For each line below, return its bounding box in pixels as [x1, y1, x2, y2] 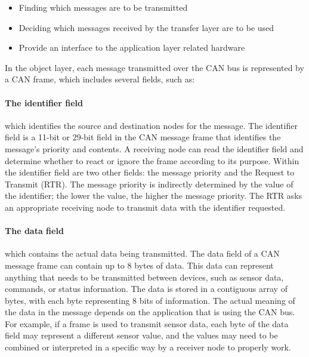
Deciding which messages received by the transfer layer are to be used [18, 21, 274, 33]
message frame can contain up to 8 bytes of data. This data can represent [5, 258, 274, 271]
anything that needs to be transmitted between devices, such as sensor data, [5, 270, 284, 283]
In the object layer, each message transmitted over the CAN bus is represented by [5, 61, 304, 73]
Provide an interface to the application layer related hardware [18, 41, 245, 54]
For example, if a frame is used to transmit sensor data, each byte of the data [5, 317, 289, 330]
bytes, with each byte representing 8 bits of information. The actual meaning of [5, 294, 295, 306]
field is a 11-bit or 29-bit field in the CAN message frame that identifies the [5, 131, 281, 143]
